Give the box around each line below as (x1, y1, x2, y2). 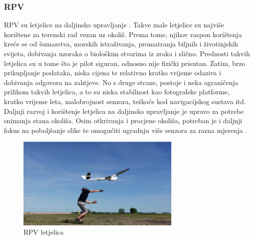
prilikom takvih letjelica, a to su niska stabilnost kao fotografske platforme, (4, 87, 230, 97)
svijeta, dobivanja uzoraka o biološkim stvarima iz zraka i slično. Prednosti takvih (4, 48, 250, 58)
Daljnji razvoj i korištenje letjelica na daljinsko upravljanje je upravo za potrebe (4, 106, 244, 116)
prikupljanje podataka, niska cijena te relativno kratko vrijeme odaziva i (4, 67, 221, 78)
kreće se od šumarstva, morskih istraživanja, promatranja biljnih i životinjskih (4, 39, 238, 49)
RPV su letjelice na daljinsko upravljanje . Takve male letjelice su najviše (4, 20, 224, 30)
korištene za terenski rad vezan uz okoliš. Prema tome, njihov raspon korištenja (4, 29, 242, 39)
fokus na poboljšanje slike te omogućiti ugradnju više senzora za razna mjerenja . (4, 125, 247, 135)
